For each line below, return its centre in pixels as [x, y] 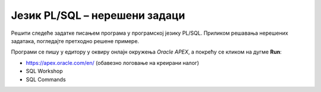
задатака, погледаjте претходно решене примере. [75, 41]
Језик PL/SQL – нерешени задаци [98, 15]
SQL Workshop [44, 71]
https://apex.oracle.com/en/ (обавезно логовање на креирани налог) [112, 63]
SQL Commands [46, 79]
